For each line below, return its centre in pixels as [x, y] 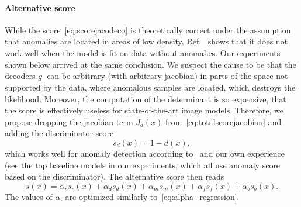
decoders [20, 76]
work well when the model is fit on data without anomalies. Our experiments [143, 52]
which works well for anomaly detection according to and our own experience [145, 153]
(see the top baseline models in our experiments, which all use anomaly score [143, 165]
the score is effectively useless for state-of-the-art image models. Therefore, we [144, 110]
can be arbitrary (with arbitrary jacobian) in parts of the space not [167, 76]
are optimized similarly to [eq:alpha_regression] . [152, 196]
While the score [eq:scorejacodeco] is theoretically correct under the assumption [148, 30]
